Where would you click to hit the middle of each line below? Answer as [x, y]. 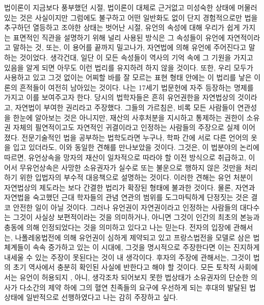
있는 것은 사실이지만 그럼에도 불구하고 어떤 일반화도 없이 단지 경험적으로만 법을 [131, 17]
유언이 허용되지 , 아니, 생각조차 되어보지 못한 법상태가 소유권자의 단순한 [134, 277]
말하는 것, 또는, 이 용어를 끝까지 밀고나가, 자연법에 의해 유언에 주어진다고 [130, 47]
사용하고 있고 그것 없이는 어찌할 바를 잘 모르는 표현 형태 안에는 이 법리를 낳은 [128, 77]
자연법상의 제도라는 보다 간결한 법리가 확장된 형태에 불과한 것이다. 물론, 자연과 [130, 187]
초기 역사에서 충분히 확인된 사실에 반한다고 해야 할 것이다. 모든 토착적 [124, 267]
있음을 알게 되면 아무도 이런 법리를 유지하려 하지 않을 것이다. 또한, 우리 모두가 [129, 67]
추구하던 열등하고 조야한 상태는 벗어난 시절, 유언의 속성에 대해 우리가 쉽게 [122, 27]
